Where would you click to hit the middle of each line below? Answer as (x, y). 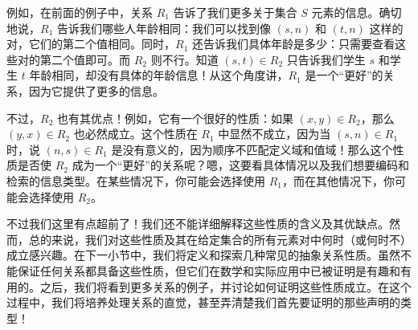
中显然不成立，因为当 (275, 134)
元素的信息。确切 (357, 12)
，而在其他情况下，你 (338, 180)
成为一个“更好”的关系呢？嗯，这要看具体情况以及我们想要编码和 (240, 165)
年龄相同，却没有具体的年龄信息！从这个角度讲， (159, 75)
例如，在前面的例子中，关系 (80, 12)
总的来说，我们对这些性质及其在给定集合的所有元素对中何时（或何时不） (220, 239)
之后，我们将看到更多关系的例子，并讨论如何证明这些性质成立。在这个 (225, 286)
